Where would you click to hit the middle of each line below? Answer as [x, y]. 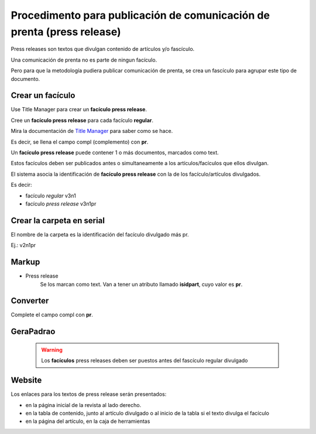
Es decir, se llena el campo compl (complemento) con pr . [80, 142]
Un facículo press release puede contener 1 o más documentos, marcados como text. [115, 152]
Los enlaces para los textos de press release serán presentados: [89, 394]
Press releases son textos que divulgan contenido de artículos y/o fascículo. [103, 49]
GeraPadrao [33, 332]
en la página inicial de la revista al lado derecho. [83, 405]
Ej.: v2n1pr [23, 245]
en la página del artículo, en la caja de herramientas [88, 421]
